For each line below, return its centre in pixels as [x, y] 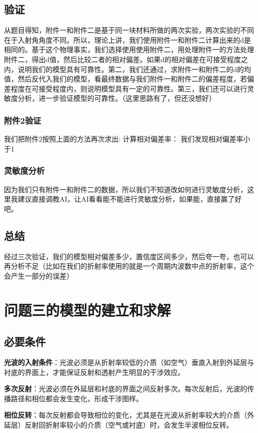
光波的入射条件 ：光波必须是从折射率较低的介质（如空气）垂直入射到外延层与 [129, 362]
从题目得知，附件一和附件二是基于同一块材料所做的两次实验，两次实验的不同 [129, 30]
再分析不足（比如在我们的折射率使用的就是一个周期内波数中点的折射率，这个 [129, 266]
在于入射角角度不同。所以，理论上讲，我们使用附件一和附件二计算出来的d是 [128, 39]
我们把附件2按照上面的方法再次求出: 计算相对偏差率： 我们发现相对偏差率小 [127, 139]
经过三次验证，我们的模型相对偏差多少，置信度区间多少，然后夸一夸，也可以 [129, 256]
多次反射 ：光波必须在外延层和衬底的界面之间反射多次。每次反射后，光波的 [126, 389]
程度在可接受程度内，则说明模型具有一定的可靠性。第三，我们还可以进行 [129, 88]
